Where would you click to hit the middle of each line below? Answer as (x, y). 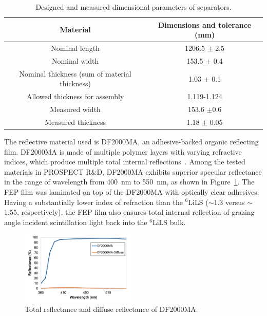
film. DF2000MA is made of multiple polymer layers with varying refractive (123, 151)
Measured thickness (75, 122)
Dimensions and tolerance (205, 24)
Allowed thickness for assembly (75, 96)
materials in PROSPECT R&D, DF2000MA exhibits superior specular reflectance (133, 171)
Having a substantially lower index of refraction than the (93, 202)
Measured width (75, 109)
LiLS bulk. (169, 222)
